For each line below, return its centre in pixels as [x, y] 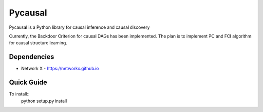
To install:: [19, 94]
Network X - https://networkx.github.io [60, 69]
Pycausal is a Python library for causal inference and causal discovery [79, 27]
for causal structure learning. [38, 43]
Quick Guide [28, 83]
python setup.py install [44, 101]
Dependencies [32, 57]
